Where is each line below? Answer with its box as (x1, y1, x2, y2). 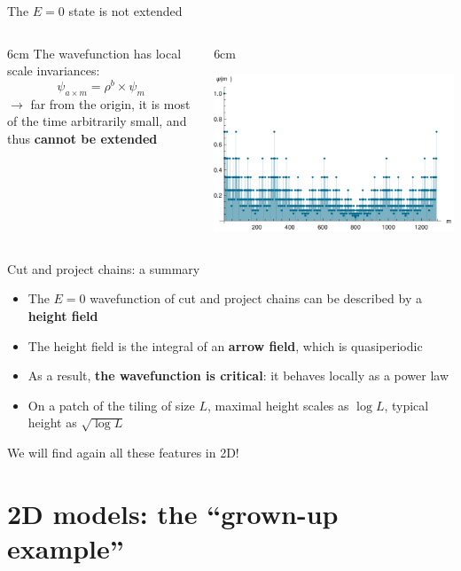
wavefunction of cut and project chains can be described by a (90, 289, 422, 308)
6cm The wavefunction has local (7, 43, 182, 62)
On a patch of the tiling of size (27, 395, 195, 414)
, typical (384, 395, 429, 414)
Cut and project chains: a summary (7, 259, 200, 278)
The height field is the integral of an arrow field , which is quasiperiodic (27, 336, 423, 355)
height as (27, 413, 77, 432)
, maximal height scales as (207, 395, 349, 414)
